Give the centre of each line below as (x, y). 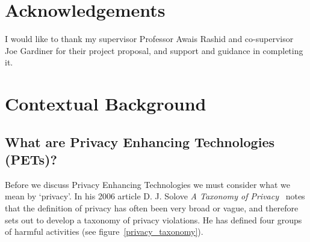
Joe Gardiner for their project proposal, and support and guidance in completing (154, 50)
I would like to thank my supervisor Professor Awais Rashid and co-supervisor (149, 39)
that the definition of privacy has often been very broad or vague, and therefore (152, 208)
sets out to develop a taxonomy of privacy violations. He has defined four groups (153, 219)
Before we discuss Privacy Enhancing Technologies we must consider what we (147, 184)
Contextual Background (106, 104)
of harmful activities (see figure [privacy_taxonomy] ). (104, 231)
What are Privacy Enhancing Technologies (140, 141)
